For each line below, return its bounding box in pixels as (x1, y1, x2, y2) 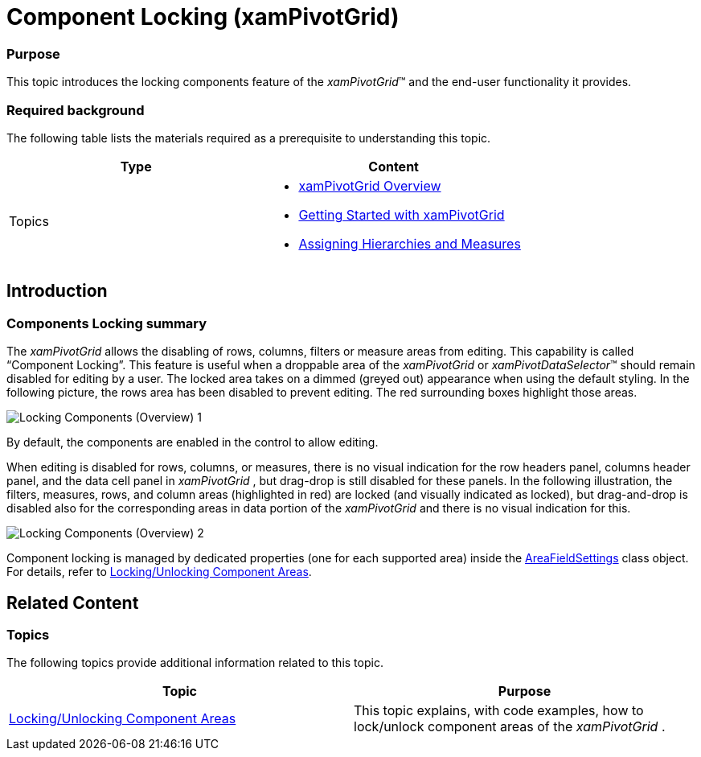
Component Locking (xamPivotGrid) (6, 3, 400, 31)
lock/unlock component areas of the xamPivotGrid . (354, 718, 666, 735)
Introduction (6, 281, 108, 302)
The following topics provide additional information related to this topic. (6, 656, 383, 670)
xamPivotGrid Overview (298, 177, 441, 194)
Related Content (6, 592, 139, 613)
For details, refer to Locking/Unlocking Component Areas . (6, 565, 312, 579)
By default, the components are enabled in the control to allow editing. (6, 435, 379, 450)
